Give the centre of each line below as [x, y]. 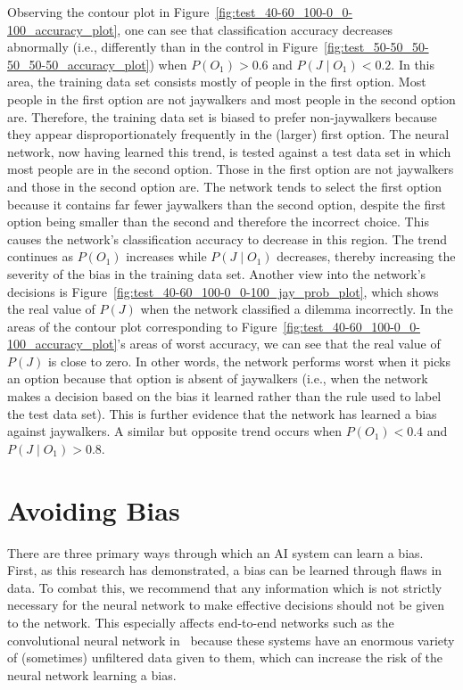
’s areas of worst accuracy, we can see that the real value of [279, 344]
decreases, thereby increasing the [366, 256]
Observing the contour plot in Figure [108, 12]
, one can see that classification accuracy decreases [255, 29]
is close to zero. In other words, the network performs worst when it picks [249, 361]
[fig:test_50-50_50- [376, 47]
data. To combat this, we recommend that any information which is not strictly [225, 587]
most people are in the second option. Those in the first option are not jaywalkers [231, 169]
